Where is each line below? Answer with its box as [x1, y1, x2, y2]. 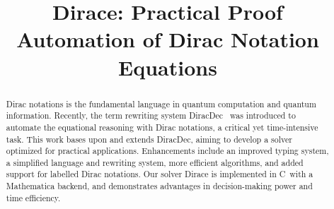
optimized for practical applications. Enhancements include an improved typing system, [6, 145, 329, 157]
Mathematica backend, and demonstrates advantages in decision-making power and [6, 180, 313, 192]
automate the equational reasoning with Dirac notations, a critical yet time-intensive [6, 121, 318, 133]
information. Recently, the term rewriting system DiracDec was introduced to [6, 109, 296, 121]
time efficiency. [6, 191, 61, 203]
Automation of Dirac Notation [16, 25, 319, 54]
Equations [118, 52, 217, 81]
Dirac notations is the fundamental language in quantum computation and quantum [6, 97, 316, 109]
